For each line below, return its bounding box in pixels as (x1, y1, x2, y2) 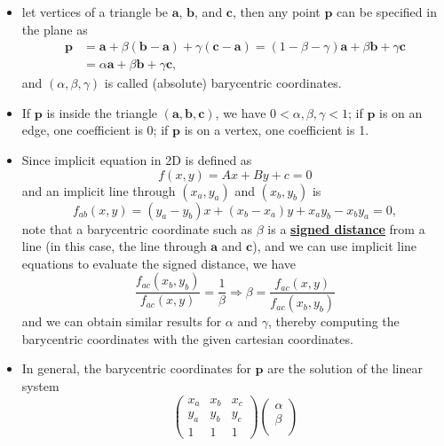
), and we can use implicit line (252, 237, 417, 255)
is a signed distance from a (267, 219, 425, 238)
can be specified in (337, 3, 437, 20)
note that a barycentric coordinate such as (21, 219, 253, 238)
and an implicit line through (21, 181, 176, 200)
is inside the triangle (46, 103, 158, 121)
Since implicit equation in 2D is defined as (21, 151, 252, 169)
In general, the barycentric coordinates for (21, 359, 251, 378)
